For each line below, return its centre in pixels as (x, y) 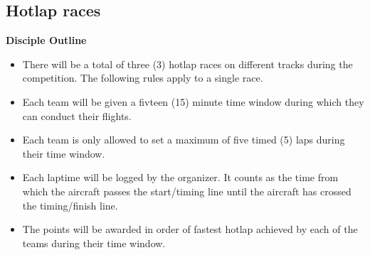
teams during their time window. (94, 243)
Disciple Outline (46, 40)
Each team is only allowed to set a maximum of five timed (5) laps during (184, 140)
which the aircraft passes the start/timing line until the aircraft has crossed (187, 191)
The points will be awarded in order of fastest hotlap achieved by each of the (190, 229)
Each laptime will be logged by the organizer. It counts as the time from (180, 177)
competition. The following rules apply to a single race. (143, 78)
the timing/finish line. (70, 205)
